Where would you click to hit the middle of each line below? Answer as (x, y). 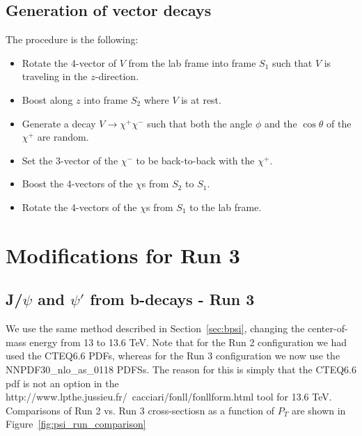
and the (281, 123)
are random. (63, 137)
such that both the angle (200, 123)
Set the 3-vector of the (70, 160)
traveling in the (55, 76)
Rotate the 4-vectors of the (79, 207)
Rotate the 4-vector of (69, 62)
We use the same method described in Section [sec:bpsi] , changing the (155, 328)
